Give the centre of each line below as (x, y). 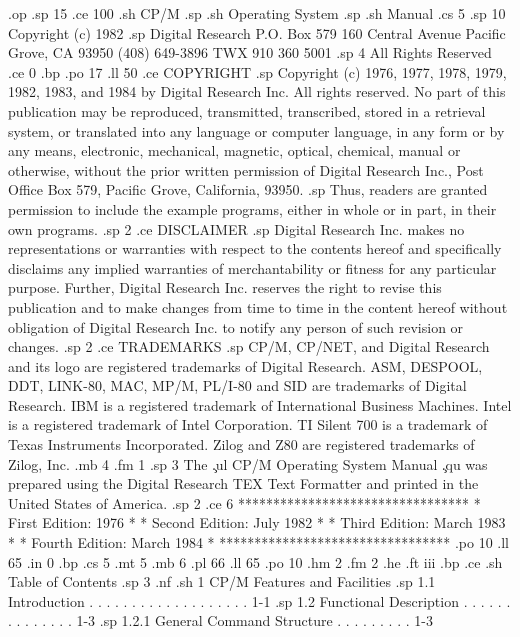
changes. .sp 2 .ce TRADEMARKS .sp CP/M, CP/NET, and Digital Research (249, 346)
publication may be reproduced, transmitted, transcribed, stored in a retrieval (247, 110)
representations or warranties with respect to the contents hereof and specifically (255, 248)
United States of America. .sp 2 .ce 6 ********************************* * (244, 502)
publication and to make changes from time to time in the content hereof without (258, 306)
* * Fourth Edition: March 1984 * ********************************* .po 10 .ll (259, 542)
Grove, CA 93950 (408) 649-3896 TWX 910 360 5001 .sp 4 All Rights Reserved (250, 52)
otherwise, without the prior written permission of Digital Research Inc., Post (246, 169)
